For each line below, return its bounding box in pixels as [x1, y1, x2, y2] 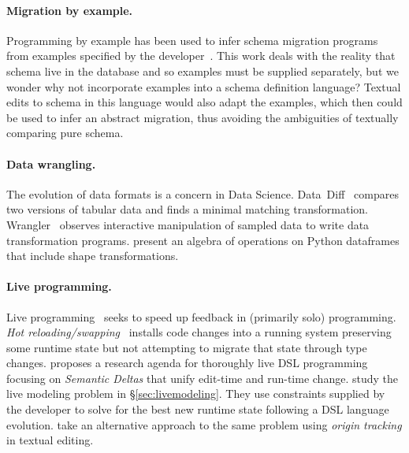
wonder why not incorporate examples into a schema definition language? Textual [6, 78, 401, 95]
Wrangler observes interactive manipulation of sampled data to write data [6, 216, 370, 232]
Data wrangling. [6, 155, 96, 172]
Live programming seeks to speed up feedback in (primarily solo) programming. [6, 308, 396, 325]
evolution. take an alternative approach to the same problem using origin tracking [6, 416, 402, 433]
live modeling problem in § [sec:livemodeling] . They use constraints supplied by [6, 385, 385, 402]
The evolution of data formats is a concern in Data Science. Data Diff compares [6, 185, 399, 202]
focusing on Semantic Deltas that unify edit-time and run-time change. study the [6, 369, 398, 386]
